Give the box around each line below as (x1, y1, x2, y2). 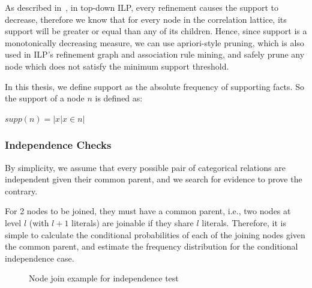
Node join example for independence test (29, 272, 179, 284)
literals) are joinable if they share (71, 216, 194, 229)
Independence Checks (5, 137, 112, 152)
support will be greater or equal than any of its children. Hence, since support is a (5, 25, 307, 37)
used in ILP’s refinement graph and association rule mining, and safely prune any (5, 48, 305, 61)
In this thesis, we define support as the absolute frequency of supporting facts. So (5, 80, 304, 92)
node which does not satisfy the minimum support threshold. (5, 59, 229, 72)
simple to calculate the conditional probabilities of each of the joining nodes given (5, 228, 305, 241)
